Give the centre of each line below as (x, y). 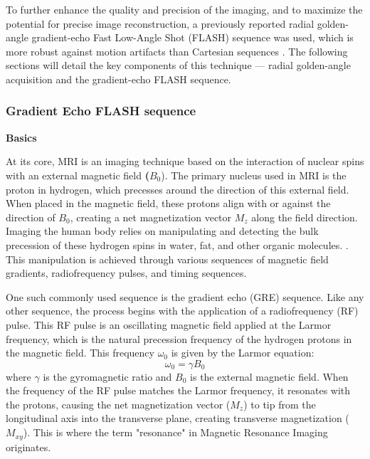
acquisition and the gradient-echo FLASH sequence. (118, 79)
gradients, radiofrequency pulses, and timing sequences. (126, 273)
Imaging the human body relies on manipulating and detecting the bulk (162, 231)
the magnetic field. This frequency (80, 353)
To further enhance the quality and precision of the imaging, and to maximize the (184, 9)
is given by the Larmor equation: (243, 353)
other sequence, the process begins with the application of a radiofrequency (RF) (182, 311)
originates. (28, 447)
